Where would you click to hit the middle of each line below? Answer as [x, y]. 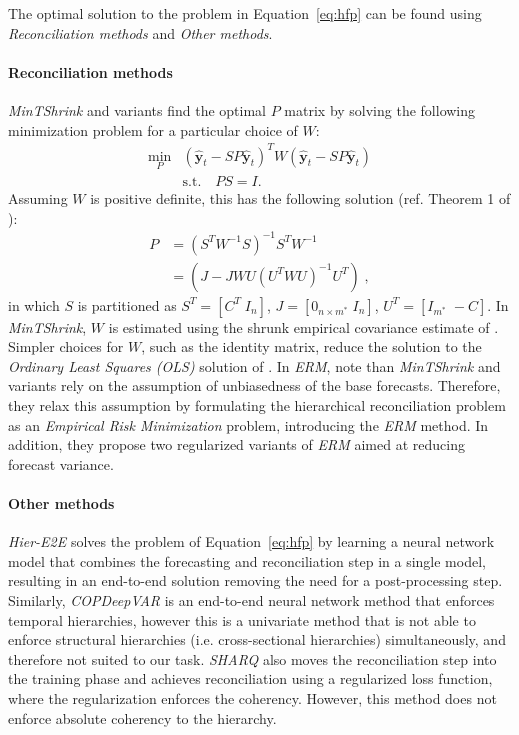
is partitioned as [127, 304]
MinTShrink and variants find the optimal [137, 109]
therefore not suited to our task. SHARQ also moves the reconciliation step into [252, 658]
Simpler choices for [66, 346]
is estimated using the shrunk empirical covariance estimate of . [303, 326]
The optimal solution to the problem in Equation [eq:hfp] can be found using [245, 13]
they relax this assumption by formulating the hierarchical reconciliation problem [257, 405]
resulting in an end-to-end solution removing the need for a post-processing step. [255, 580]
